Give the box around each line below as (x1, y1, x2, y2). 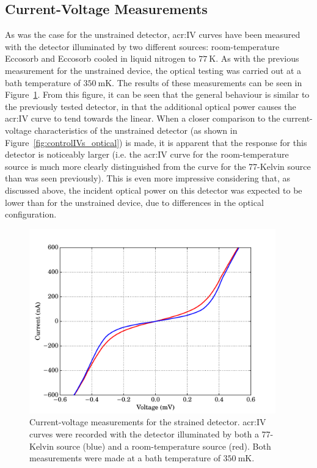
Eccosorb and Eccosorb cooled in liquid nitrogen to (5, 52, 196, 65)
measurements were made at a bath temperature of (29, 452, 220, 464)
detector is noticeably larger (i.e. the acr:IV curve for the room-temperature (5, 148, 289, 161)
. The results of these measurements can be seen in (112, 76, 302, 89)
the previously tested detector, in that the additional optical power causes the (5, 100, 296, 112)
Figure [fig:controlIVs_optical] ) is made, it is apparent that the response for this (5, 136, 307, 148)
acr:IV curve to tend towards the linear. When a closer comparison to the (5, 112, 280, 125)
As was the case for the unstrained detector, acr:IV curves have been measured (5, 28, 301, 41)
